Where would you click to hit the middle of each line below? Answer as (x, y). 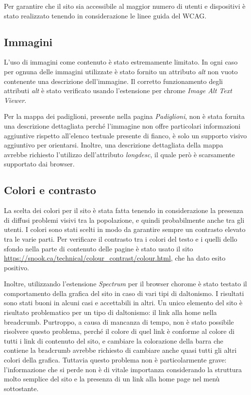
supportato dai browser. (39, 164)
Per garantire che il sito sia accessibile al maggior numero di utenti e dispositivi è (125, 6)
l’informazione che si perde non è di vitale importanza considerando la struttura (123, 369)
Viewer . (15, 100)
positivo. (17, 267)
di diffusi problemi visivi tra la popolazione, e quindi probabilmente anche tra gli (124, 220)
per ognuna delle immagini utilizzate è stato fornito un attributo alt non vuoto (121, 71)
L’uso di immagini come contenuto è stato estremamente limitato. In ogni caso (121, 62)
